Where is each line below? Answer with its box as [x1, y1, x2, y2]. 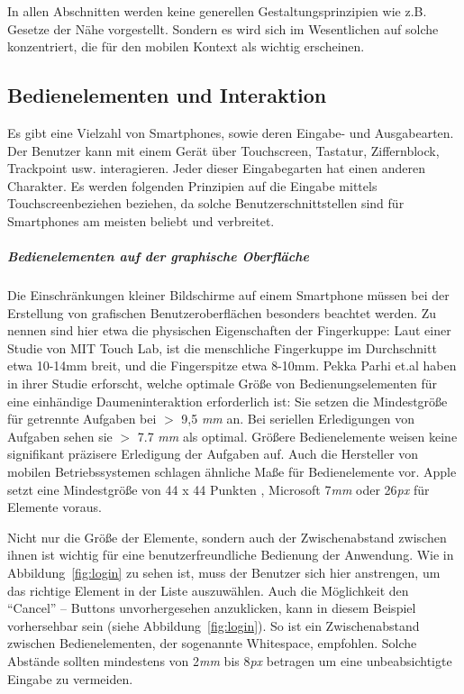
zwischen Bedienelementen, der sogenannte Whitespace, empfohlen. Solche [7, 634, 417, 653]
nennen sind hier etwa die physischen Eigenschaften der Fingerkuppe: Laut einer [7, 321, 451, 340]
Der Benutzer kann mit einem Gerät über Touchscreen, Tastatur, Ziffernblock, [7, 141, 440, 160]
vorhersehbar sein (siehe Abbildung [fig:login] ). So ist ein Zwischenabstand [7, 616, 420, 635]
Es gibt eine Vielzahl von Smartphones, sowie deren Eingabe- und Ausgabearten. [7, 123, 454, 142]
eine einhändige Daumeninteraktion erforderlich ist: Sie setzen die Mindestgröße [7, 391, 448, 410]
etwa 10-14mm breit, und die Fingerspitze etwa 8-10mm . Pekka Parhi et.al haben [7, 356, 457, 375]
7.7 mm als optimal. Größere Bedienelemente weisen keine [137, 426, 458, 445]
